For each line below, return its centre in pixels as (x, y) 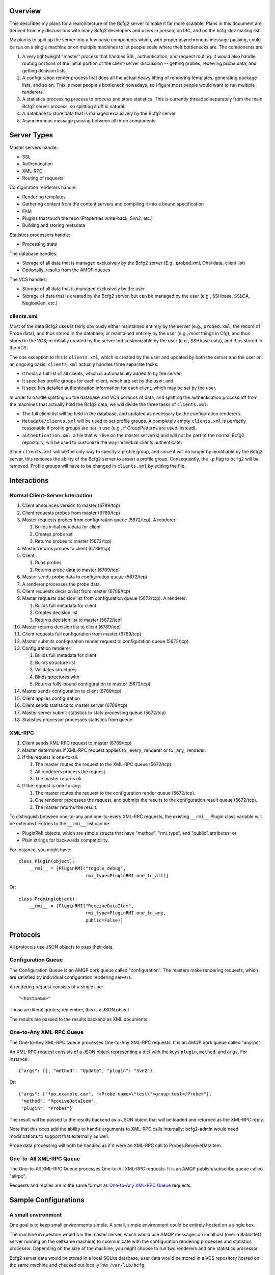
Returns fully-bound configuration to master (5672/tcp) (93, 684)
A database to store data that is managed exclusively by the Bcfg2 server (99, 113)
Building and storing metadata (54, 225)
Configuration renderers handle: (43, 187)
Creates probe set (54, 534)
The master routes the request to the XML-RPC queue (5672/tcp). (104, 764)
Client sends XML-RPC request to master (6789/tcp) (77, 743)
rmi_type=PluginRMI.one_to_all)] (127, 875)
